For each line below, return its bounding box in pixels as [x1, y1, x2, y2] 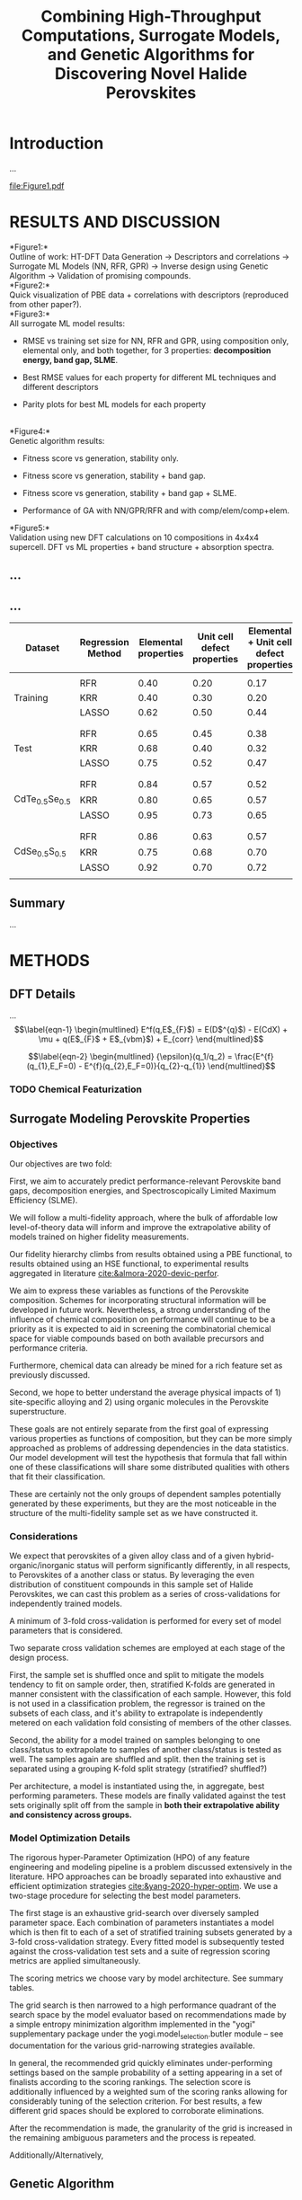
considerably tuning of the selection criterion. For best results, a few [9, 2096, 262, 2107]
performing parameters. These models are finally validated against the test [9, 1790, 286, 1801]
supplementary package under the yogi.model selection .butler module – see [9, 2028, 284, 2042]
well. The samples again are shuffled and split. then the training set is [9, 1754, 266, 1765]
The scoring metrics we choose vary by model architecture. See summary [9, 1973, 284, 1983]
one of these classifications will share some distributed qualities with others [9, 1461, 290, 1472]
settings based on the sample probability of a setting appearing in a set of [9, 2067, 283, 2078]
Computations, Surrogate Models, [21, 25, 281, 46]
